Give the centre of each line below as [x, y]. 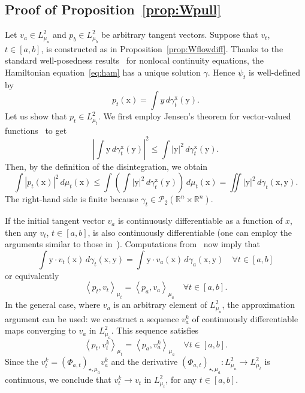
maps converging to [40, 330]
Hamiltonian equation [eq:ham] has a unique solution [103, 72]
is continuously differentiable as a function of [200, 220]
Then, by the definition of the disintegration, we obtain [106, 166]
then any [21, 232]
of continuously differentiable [245, 318]
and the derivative [144, 361]
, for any [181, 379]
